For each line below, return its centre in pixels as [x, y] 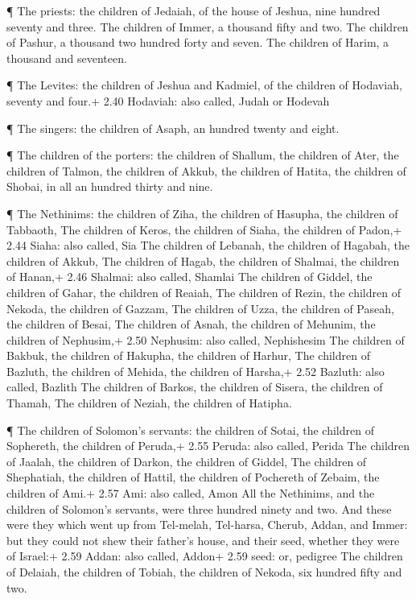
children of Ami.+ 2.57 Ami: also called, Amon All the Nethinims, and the [191, 493]
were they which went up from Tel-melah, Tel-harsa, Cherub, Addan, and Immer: [207, 525]
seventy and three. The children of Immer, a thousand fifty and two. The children [208, 26]
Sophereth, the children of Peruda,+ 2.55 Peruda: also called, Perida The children [208, 446]
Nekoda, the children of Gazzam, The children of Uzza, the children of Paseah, [200, 308]
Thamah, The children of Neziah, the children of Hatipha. [149, 403]
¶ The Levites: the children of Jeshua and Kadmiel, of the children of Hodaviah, [204, 85]
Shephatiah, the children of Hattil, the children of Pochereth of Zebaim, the [193, 477]
